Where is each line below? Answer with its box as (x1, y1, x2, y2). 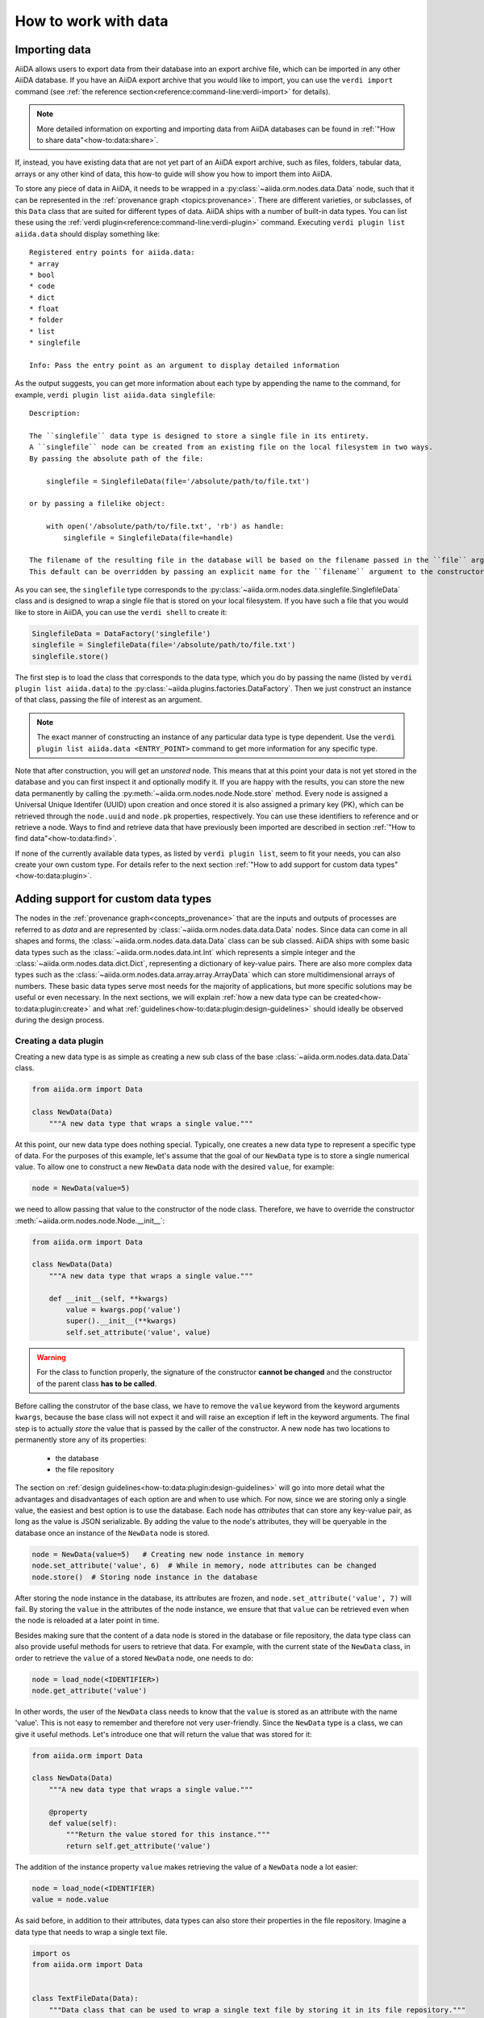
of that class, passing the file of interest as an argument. (15, 695, 202, 705)
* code (29, 282, 56, 291)
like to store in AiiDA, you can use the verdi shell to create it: (15, 607, 227, 617)
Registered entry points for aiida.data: (29, 248, 195, 257)
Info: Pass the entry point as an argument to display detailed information (29, 361, 340, 371)
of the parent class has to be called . (36, 1379, 157, 1388)
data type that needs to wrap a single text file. (15, 1927, 168, 1936)
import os (31, 1949, 71, 1957)
